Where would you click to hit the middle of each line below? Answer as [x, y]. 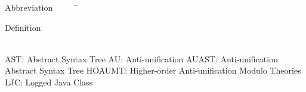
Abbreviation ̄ [41, 7]
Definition [23, 27]
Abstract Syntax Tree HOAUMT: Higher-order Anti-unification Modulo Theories [153, 70]
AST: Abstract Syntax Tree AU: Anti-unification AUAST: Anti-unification [141, 58]
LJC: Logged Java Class [49, 82]
